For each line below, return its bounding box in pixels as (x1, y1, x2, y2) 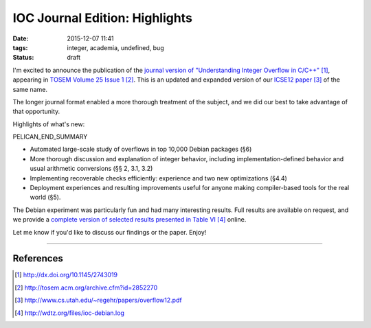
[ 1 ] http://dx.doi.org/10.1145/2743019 (14, 271, 118, 279)
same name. (12, 85, 48, 93)
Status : (12, 54, 34, 62)
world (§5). (30, 193, 61, 202)
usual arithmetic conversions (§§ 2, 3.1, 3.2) (30, 165, 153, 173)
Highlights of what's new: (12, 120, 85, 128)
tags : (12, 43, 28, 51)
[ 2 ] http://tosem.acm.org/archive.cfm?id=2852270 (14, 283, 158, 292)
